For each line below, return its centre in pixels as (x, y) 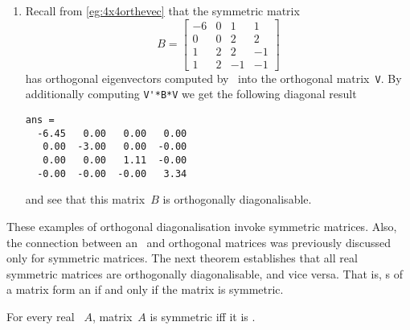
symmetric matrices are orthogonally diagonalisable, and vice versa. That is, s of (205, 273)
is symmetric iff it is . (203, 316)
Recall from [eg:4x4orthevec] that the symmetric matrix (162, 10)
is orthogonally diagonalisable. (237, 199)
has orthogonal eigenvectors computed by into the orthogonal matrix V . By (213, 78)
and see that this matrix (85, 199)
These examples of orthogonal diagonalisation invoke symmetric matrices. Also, (202, 226)
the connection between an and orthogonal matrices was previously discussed (199, 242)
